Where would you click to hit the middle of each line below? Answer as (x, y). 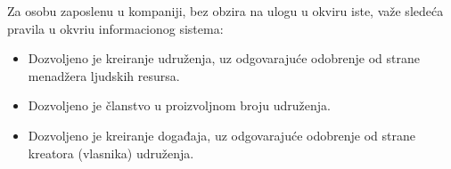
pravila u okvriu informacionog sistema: (115, 28)
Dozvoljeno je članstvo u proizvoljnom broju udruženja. (179, 105)
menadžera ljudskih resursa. (104, 75)
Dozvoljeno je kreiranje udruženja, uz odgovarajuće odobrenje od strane (224, 58)
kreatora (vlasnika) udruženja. (111, 153)
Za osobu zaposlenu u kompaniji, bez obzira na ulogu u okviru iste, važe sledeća (225, 11)
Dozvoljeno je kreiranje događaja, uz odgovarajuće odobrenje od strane (221, 135)
